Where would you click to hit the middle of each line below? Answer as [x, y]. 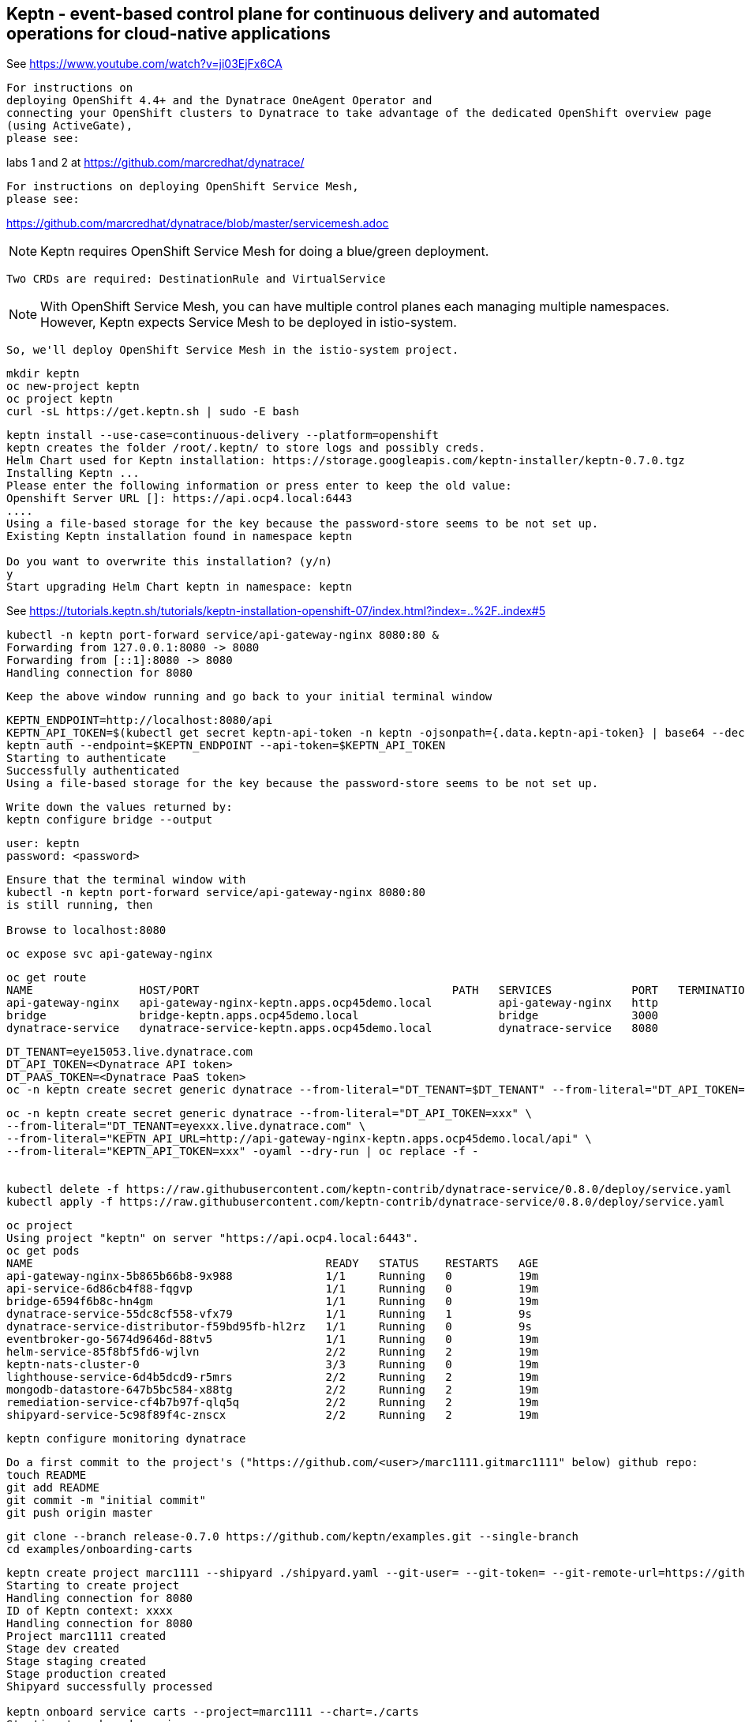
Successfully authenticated [93, 771]
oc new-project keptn [73, 386]
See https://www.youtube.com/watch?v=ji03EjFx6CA [144, 64]
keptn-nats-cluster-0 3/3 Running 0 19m [273, 1365]
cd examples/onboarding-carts [100, 1549]
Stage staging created [77, 1662]
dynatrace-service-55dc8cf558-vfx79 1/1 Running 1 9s [269, 1314]
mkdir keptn [43, 374]
